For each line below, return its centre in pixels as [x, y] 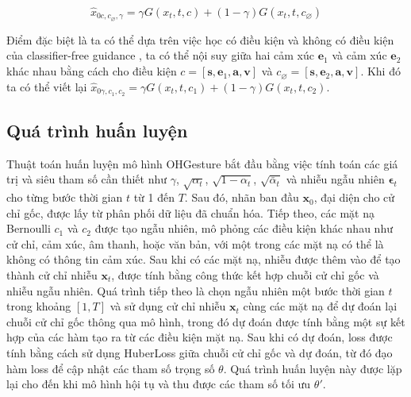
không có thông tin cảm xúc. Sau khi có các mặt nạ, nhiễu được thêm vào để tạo [204, 259]
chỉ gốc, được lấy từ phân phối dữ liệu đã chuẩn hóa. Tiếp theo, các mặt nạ [190, 212]
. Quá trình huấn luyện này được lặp [313, 368]
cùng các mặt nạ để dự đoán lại [320, 306]
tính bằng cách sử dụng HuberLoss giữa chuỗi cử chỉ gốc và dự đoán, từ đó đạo [200, 353]
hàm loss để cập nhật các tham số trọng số [111, 368]
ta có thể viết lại [47, 86]
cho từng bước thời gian [65, 197]
